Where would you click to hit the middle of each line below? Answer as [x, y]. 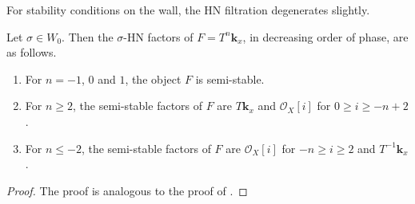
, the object [153, 78]
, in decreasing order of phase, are [325, 36]
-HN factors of [158, 36]
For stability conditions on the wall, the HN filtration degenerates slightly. [188, 10]
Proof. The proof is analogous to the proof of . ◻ [127, 190]
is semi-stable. [230, 78]
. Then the [88, 36]
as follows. [32, 52]
